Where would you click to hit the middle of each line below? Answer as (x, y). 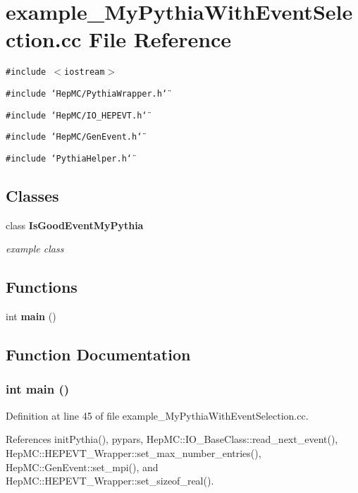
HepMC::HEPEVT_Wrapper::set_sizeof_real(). (110, 481)
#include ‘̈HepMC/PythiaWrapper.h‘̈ (87, 93)
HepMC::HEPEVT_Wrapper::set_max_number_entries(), (134, 452)
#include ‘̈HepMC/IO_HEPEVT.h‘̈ (76, 115)
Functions (42, 287)
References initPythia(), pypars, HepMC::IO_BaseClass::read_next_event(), (172, 439)
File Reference (160, 39)
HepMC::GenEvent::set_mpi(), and (82, 467)
